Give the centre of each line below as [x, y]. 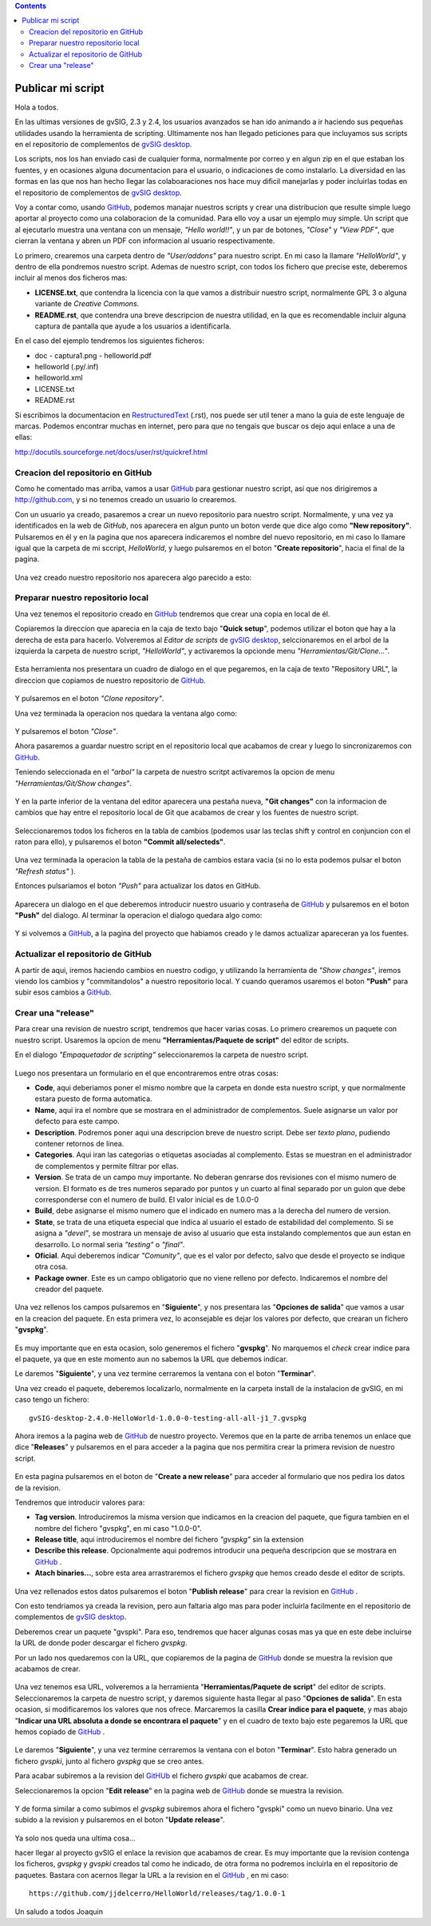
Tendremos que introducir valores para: [80, 1502]
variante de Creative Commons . [87, 304]
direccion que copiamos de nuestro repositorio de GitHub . [111, 680]
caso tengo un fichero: [52, 1400]
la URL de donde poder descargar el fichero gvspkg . [101, 1643]
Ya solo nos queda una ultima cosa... [75, 1838]
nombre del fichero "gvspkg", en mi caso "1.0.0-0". [119, 1528]
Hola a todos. [37, 107]
